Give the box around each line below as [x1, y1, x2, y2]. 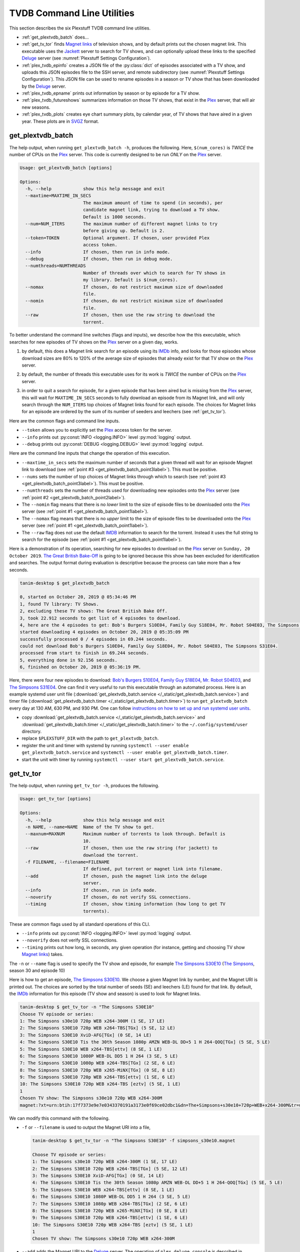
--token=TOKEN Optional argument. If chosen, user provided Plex [25, 235, 210, 240]
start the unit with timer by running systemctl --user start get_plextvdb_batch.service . [21, 756, 225, 762]
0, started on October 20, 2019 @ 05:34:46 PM [19, 594, 136, 600]
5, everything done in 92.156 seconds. [19, 657, 117, 663]
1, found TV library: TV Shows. [19, 601, 99, 607]
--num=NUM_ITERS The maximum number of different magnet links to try [25, 221, 217, 227]
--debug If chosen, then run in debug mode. [25, 256, 173, 261]
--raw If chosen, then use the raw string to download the [25, 312, 215, 318]
